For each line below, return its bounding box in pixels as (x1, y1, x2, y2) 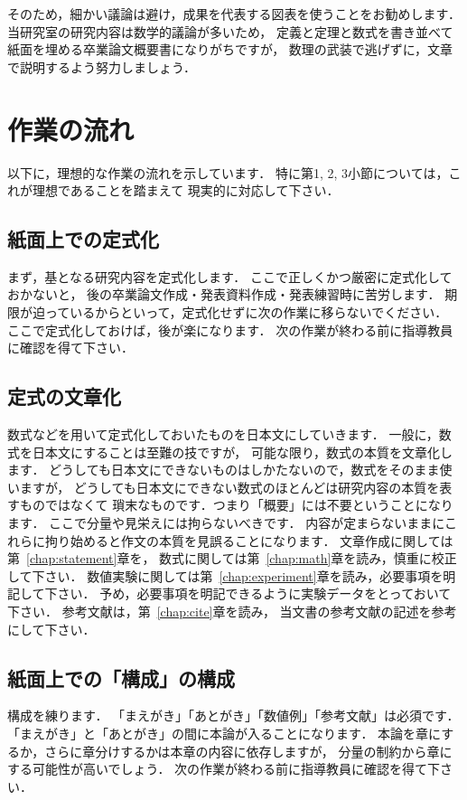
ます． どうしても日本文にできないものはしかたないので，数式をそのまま (7, 460, 440, 479)
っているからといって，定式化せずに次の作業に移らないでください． (44, 303, 448, 322)
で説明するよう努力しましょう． (7, 57, 196, 76)
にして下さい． (7, 619, 96, 638)
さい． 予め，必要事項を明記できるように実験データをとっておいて (57, 584, 452, 603)
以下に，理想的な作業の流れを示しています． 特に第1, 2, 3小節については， (7, 163, 449, 182)
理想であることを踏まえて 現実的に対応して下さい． (32, 181, 340, 200)
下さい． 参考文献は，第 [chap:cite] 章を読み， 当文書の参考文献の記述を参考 (7, 602, 457, 620)
